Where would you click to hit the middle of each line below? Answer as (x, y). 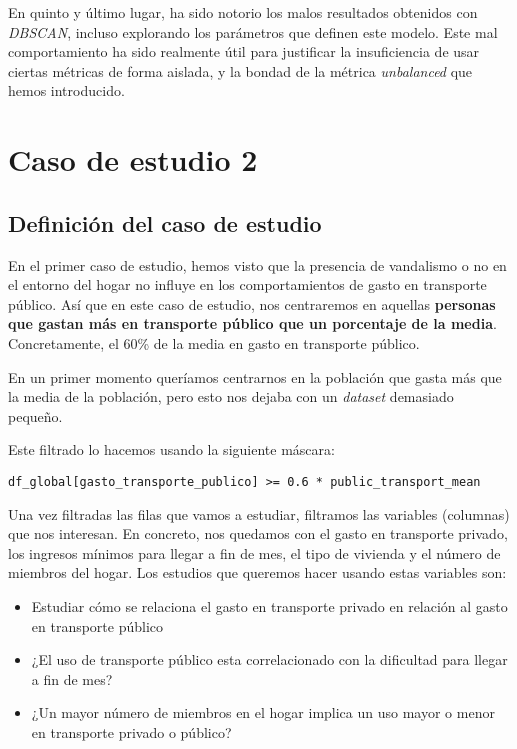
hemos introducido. (66, 90)
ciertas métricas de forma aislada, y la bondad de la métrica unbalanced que (240, 70)
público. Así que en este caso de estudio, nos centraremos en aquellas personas (252, 303)
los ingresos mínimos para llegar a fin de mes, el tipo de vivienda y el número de (254, 552)
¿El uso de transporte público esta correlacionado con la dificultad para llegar (269, 659)
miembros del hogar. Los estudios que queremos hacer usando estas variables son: (257, 572)
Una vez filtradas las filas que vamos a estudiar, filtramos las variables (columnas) (259, 513)
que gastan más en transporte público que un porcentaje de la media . (252, 323)
